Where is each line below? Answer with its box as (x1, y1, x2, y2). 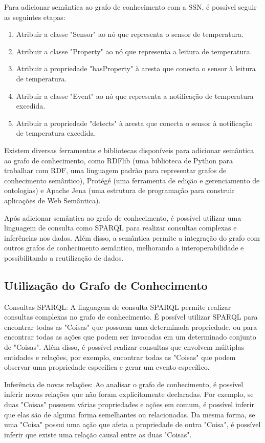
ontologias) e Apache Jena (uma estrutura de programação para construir (4, 185, 235, 196)
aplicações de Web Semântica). (4, 195, 101, 205)
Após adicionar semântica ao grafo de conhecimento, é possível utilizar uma (4, 212, 241, 223)
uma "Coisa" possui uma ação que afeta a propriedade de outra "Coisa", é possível (4, 419, 261, 430)
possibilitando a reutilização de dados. (4, 252, 124, 263)
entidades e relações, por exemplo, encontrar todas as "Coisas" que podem (4, 351, 236, 362)
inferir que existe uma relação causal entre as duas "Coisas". (4, 429, 192, 439)
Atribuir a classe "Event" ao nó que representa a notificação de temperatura (16, 90, 254, 101)
